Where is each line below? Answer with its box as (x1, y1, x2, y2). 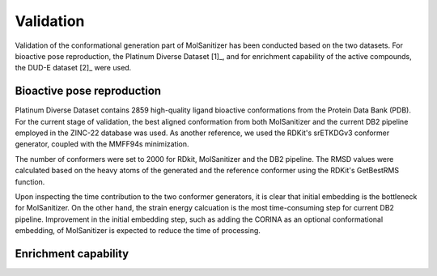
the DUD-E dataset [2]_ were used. (15, 63, 132, 73)
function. (15, 176, 45, 186)
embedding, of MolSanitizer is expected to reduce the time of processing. (15, 226, 261, 236)
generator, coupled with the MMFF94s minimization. (15, 139, 189, 149)
